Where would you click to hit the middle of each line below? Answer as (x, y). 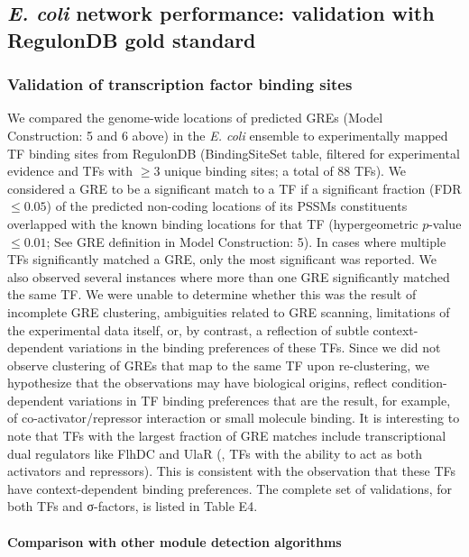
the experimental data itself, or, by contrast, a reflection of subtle (188, 329)
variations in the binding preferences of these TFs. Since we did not (254, 347)
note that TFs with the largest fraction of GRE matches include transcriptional (227, 436)
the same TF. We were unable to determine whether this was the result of (212, 294)
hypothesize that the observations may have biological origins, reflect (198, 383)
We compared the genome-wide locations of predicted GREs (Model (195, 118)
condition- (419, 383)
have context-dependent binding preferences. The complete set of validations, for (230, 488)
